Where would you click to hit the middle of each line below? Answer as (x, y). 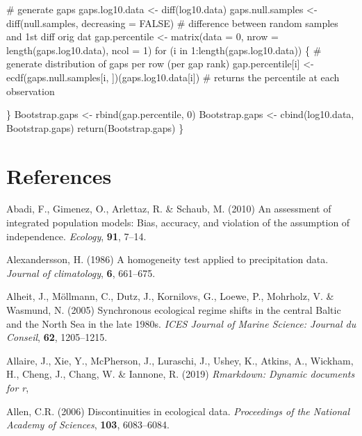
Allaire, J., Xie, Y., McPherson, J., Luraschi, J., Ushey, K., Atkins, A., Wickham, (180, 360)
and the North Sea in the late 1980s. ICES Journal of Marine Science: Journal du (181, 323)
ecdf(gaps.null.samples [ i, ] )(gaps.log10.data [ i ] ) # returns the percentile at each (173, 77)
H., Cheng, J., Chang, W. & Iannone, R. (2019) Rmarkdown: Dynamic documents (181, 374)
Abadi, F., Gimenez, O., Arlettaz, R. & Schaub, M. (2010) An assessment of (169, 209)
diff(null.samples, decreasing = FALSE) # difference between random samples (172, 23)
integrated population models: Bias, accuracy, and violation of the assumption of (178, 223)
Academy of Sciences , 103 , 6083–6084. (88, 425)
